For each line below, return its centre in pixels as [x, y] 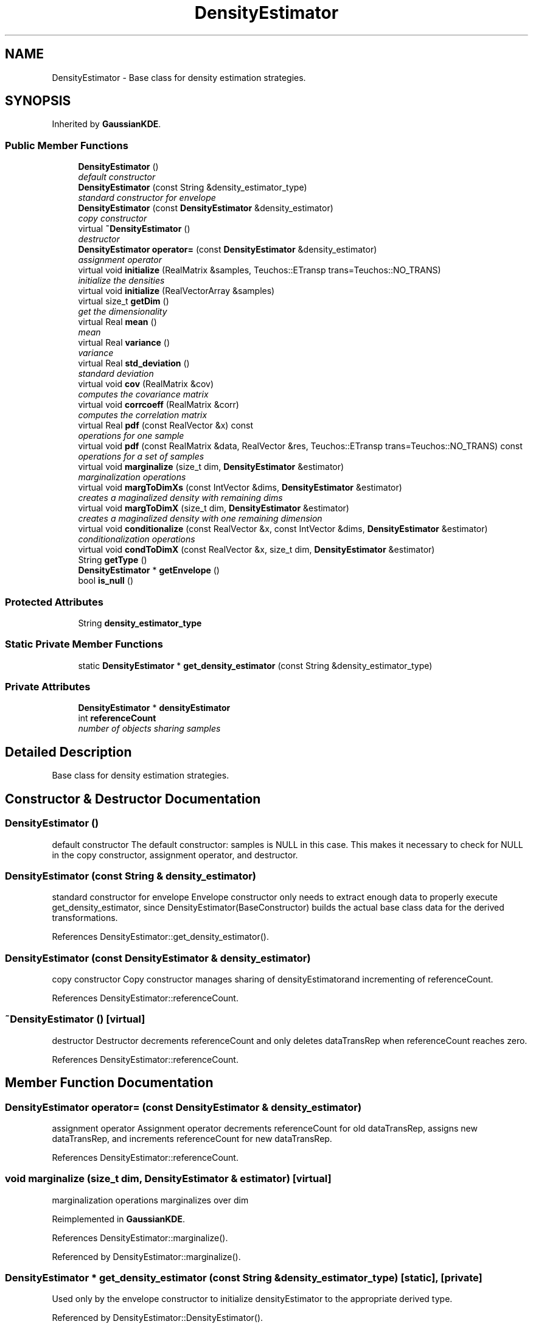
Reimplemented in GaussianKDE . [118, 1219]
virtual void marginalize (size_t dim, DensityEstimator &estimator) [211, 467]
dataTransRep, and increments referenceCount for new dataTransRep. [192, 1138]
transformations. [85, 918]
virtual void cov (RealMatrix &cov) [146, 384]
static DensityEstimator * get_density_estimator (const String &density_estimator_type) [255, 665]
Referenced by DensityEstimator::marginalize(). [146, 1256]
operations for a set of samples [141, 457]
